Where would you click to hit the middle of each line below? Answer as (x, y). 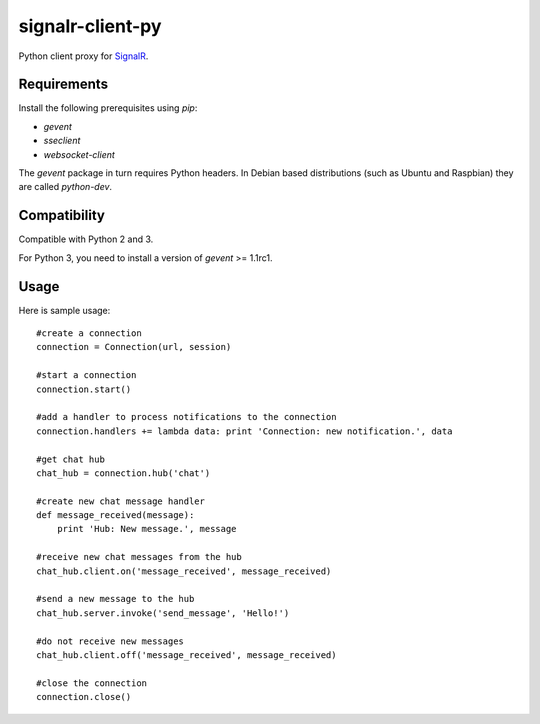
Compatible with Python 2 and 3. (86, 239)
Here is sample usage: (64, 310)
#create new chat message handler (120, 501)
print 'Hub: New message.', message (146, 529)
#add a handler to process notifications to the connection (186, 417)
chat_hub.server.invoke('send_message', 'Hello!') (163, 613)
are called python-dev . (65, 187)
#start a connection (86, 375)
